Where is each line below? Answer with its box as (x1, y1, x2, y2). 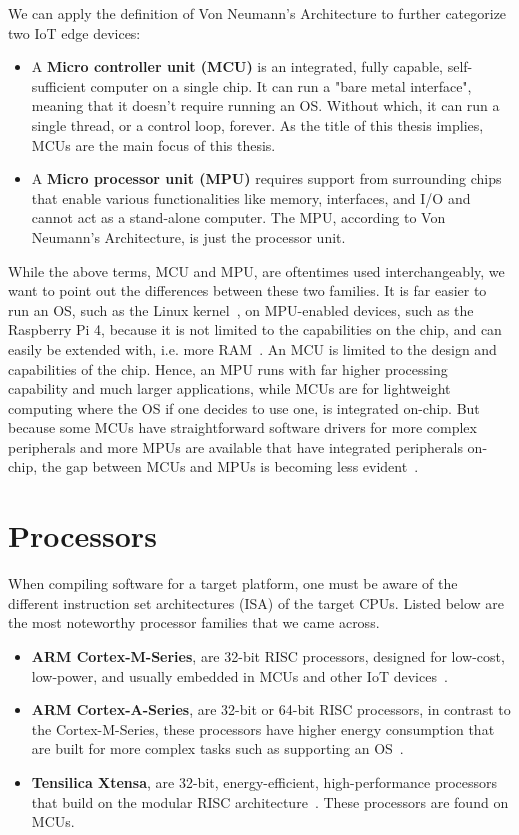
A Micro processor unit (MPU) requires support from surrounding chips (31, 168, 502, 189)
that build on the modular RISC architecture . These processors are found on (31, 791, 509, 812)
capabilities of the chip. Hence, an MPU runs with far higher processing (8, 358, 448, 379)
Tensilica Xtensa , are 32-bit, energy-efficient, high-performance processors (31, 771, 498, 792)
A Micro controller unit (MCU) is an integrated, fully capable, (31, 56, 443, 77)
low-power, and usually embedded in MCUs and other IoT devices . (31, 665, 448, 686)
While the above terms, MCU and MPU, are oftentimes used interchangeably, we (8, 260, 505, 281)
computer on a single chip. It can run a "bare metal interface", (90, 75, 472, 96)
